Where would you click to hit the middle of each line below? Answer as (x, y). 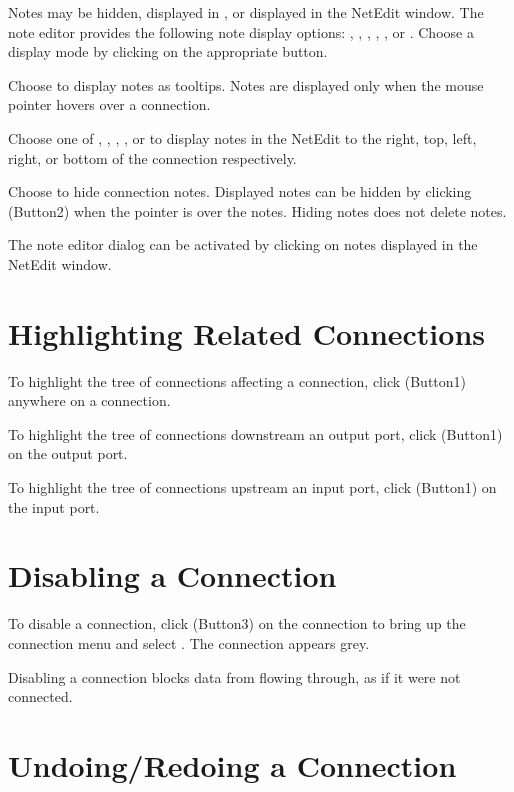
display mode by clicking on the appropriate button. (168, 51)
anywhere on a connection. (89, 400)
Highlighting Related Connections (247, 332)
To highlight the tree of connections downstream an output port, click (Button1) (255, 433)
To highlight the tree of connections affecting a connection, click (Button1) (237, 380)
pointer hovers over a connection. (109, 104)
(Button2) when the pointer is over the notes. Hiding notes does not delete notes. (257, 210)
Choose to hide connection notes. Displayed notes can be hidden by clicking (240, 191)
